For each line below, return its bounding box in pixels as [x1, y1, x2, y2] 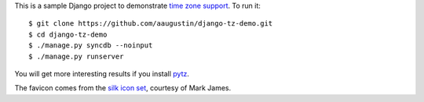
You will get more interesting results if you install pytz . [14, 69, 190, 78]
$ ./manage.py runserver [28, 51, 124, 61]
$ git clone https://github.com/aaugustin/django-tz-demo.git [28, 19, 273, 28]
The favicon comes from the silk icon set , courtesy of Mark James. [14, 83, 232, 93]
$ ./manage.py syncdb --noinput [28, 41, 153, 50]
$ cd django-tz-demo [28, 30, 108, 39]
